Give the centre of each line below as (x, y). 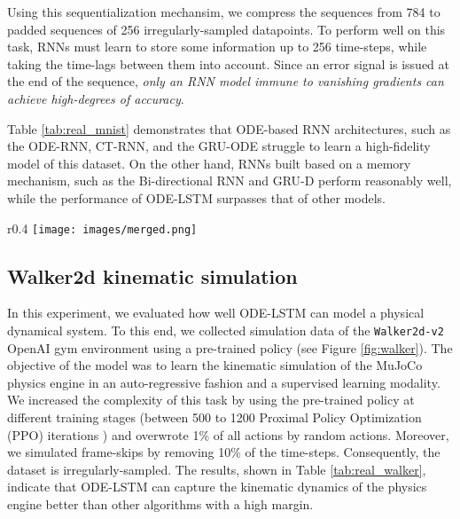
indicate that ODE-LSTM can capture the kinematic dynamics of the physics (217, 487)
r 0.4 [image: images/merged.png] (102, 228)
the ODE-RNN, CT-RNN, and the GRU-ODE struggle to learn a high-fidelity (219, 146)
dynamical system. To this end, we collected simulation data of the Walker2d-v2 (226, 330)
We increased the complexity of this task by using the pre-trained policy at (211, 400)
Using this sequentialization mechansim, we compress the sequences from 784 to (224, 12)
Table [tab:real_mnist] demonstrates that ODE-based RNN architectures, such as (229, 128)
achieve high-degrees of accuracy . (96, 98)
